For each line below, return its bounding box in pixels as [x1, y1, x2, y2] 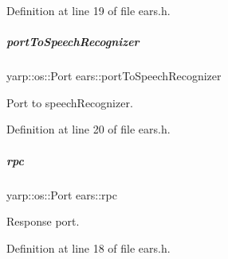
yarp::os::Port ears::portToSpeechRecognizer [6, 68, 222, 84]
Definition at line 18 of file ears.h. [6, 239, 171, 256]
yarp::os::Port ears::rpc [6, 186, 117, 203]
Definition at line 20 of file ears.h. [6, 121, 171, 137]
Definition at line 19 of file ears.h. [6, 2, 171, 18]
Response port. [6, 213, 80, 230]
